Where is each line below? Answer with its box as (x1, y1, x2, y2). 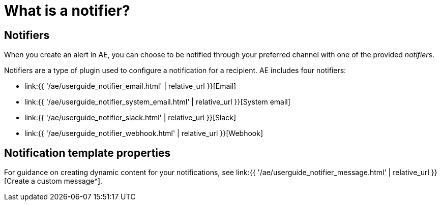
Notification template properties (4, 146, 171, 159)
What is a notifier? (4, 2, 130, 19)
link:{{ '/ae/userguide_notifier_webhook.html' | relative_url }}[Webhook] (24, 129, 263, 138)
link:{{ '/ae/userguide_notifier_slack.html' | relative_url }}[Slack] (24, 113, 237, 122)
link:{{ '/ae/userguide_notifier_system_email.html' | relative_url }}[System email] (24, 97, 290, 107)
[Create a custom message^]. (4, 177, 103, 186)
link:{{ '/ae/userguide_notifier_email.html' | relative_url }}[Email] (24, 82, 237, 91)
